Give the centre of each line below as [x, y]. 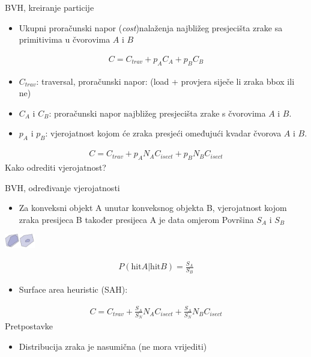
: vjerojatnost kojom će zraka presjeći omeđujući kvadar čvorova [163, 133]
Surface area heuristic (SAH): [73, 289]
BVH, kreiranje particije [50, 7]
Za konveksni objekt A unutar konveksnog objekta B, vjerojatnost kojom [153, 208]
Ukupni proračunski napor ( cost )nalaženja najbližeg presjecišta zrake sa [151, 27]
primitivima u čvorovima [65, 39]
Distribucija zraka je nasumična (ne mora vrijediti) [113, 346]
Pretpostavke [29, 326]
